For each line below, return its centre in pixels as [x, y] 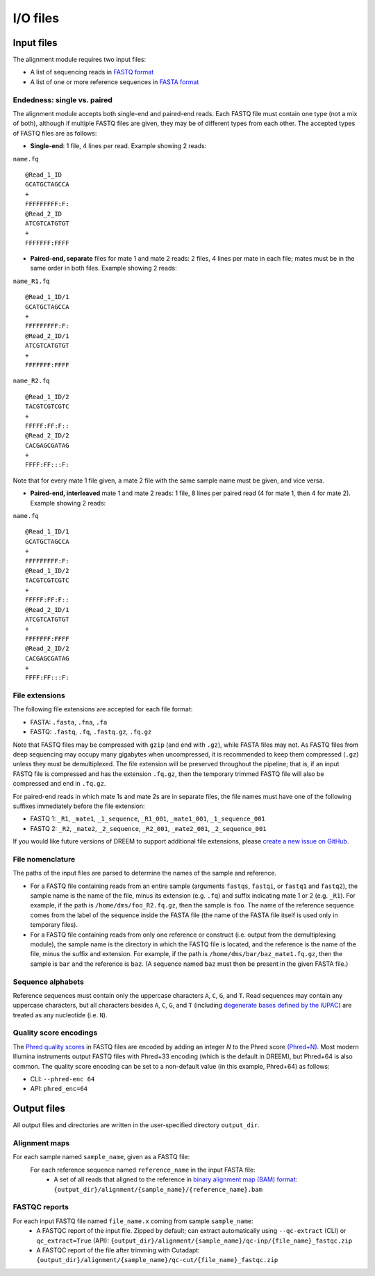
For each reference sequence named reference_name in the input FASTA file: [143, 1170]
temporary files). [54, 925]
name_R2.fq [31, 381]
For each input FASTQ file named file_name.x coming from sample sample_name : [133, 1221]
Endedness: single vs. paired [62, 99]
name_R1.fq [31, 281]
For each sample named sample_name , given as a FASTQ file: [101, 1157]
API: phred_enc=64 [59, 1089]
